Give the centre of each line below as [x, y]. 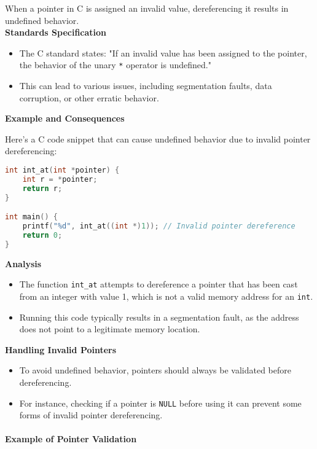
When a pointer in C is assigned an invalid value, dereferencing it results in [147, 8]
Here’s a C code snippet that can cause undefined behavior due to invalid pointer [158, 139]
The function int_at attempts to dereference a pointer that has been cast [158, 284]
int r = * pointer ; [60, 179]
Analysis [23, 263]
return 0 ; [42, 235]
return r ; [42, 188]
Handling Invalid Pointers [61, 349]
